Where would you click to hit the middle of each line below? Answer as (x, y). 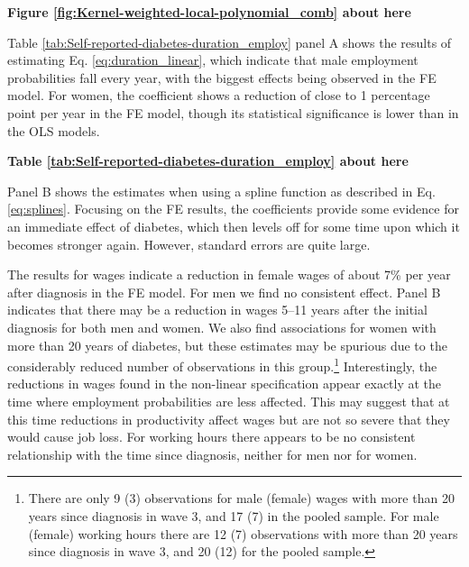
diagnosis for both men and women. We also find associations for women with (222, 327)
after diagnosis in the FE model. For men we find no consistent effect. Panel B (224, 292)
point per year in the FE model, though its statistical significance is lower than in (233, 112)
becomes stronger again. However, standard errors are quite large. (189, 244)
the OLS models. (54, 130)
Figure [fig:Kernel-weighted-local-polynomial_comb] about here (209, 12)
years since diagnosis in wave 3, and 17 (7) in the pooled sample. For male (234, 515)
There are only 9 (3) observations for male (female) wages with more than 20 (241, 498)
